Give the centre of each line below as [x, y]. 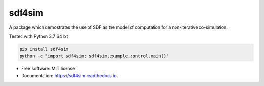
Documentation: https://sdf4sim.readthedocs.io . [70, 75]
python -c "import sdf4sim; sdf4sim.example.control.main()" [94, 56]
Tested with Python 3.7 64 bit [39, 36]
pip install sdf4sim [44, 49]
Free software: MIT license [48, 69]
